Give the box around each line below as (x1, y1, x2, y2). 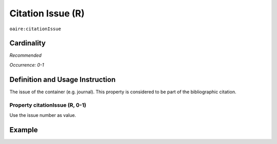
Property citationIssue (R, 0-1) (9, 101, 87, 109)
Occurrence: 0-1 (9, 61, 44, 68)
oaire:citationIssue (9, 26, 62, 32)
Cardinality (9, 39, 46, 48)
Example (9, 126, 38, 134)
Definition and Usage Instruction (9, 75, 116, 84)
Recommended (9, 52, 42, 58)
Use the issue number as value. (9, 112, 76, 118)
